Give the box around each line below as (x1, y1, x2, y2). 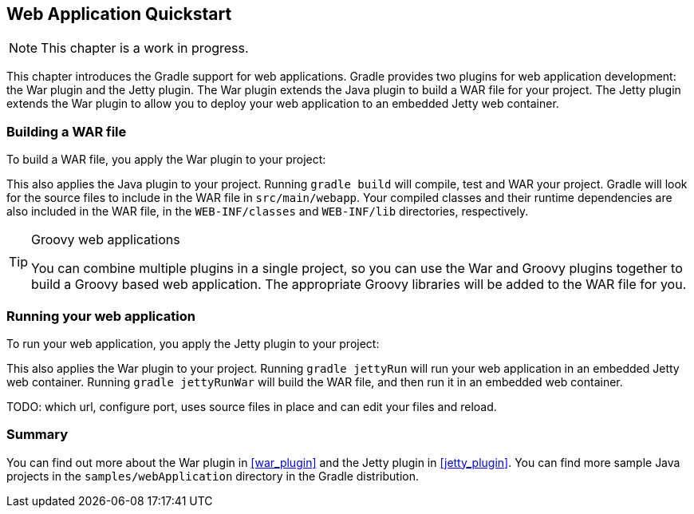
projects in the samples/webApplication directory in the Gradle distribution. (6, 469, 420, 483)
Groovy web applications (31, 231, 180, 248)
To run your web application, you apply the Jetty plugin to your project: (6, 336, 380, 350)
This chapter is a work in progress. (41, 40, 249, 57)
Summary (6, 426, 69, 443)
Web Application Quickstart (6, 4, 232, 24)
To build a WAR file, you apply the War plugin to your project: (6, 152, 326, 167)
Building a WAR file (6, 123, 127, 140)
